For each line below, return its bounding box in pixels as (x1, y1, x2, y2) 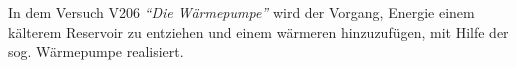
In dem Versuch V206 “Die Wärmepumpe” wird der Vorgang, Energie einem (8, 2, 475, 22)
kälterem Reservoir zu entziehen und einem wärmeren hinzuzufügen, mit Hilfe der (8, 21, 509, 42)
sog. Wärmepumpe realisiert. (8, 41, 184, 62)
